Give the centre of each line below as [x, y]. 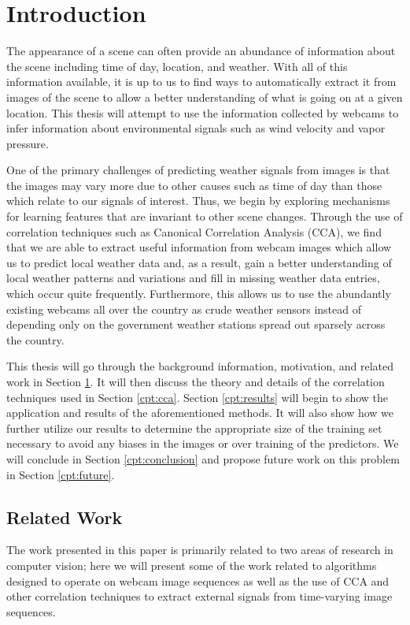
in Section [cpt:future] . [61, 474]
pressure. [28, 143]
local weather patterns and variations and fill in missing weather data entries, [193, 278]
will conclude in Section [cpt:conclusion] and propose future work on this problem [203, 458]
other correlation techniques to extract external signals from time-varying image [199, 596]
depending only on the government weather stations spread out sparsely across [196, 324]
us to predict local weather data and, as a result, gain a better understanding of [199, 262]
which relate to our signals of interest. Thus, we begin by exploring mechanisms [198, 201]
